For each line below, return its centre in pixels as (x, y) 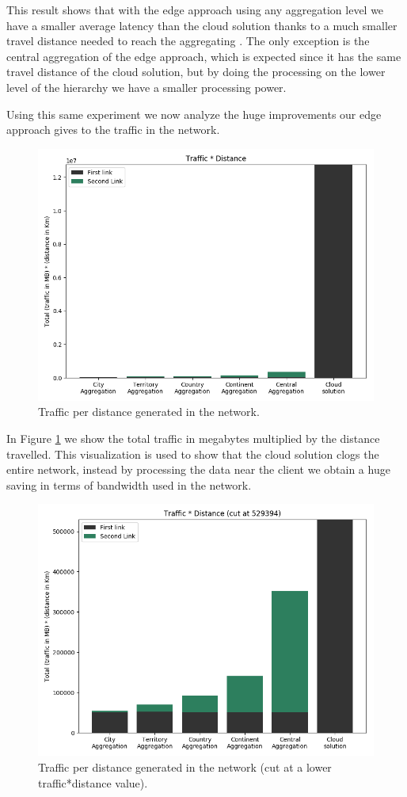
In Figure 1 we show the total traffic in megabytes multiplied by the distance (193, 438)
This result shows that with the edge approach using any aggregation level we (195, 10)
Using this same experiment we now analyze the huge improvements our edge (194, 114)
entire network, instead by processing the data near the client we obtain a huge (198, 469)
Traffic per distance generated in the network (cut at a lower (185, 766)
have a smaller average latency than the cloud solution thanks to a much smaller (202, 25)
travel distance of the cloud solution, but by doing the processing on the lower (196, 72)
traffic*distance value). (93, 782)
